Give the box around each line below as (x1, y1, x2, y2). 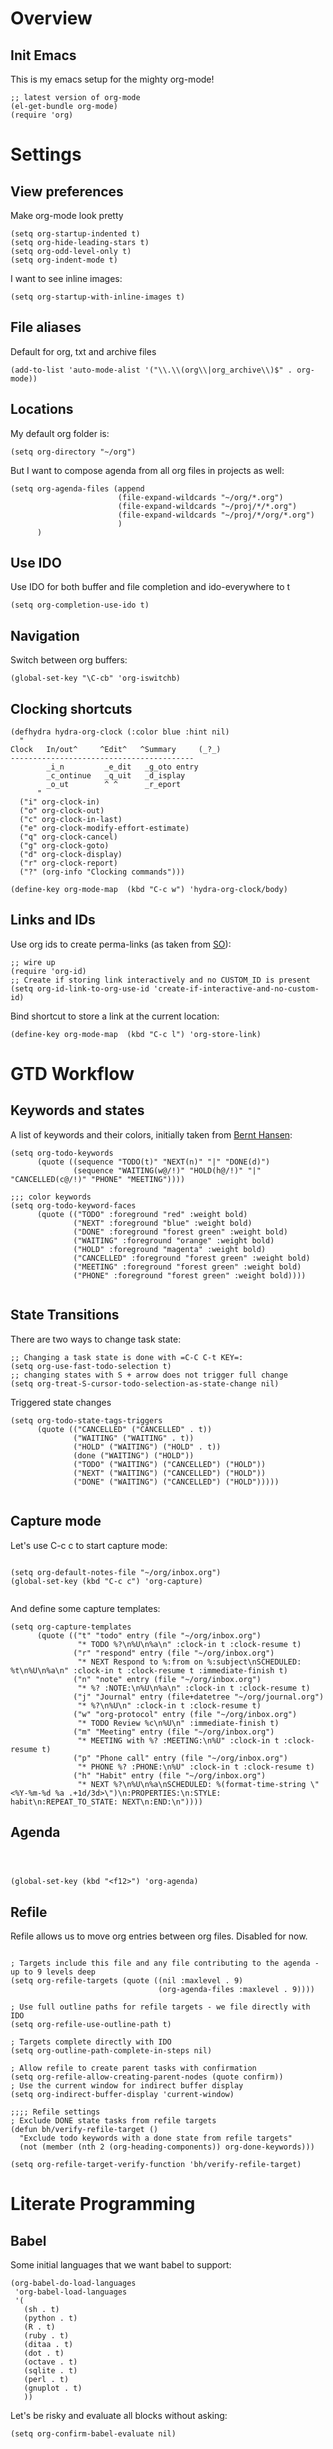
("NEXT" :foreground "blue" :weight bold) (73, 1218, 253, 1228)
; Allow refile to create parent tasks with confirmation (10, 2063, 257, 2074)
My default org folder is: (10, 427, 110, 439)
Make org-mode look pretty (10, 210, 124, 221)
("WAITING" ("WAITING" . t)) (73, 1433, 195, 1443)
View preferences (10, 183, 124, 200)
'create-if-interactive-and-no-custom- (153, 983, 320, 994)
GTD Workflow (10, 1063, 135, 1086)
